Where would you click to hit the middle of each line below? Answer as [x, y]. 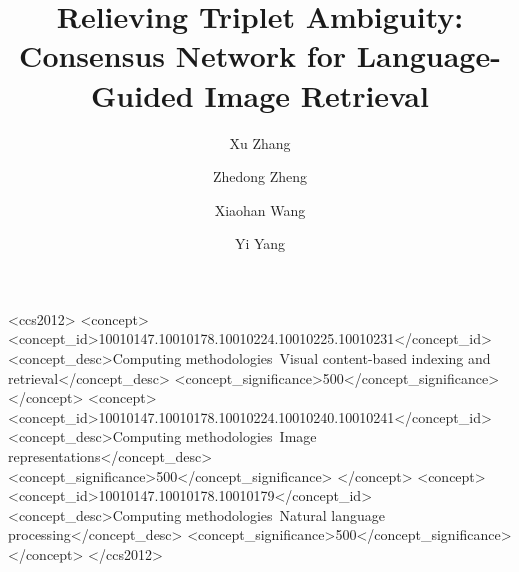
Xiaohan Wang [260, 209]
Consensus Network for [183, 55]
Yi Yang [260, 243]
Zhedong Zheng [260, 176]
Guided [142, 94]
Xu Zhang [260, 142]
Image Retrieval [316, 94]
